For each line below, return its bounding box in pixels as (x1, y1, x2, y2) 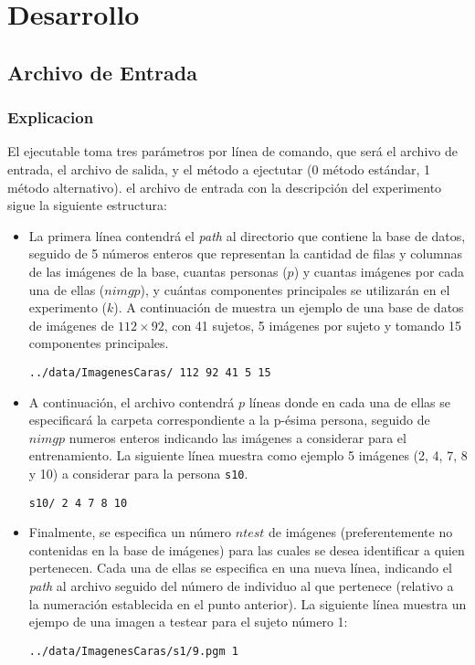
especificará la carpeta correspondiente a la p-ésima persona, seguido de (28, 410, 430, 429)
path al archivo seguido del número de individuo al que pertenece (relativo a (28, 576, 454, 596)
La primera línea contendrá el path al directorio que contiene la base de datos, (28, 226, 466, 245)
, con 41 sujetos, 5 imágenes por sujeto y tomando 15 (164, 315, 462, 334)
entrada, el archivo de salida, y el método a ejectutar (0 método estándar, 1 (7, 159, 431, 178)
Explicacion (7, 106, 94, 129)
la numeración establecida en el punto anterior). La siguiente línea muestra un (28, 594, 467, 613)
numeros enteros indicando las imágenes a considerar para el (69, 427, 406, 447)
